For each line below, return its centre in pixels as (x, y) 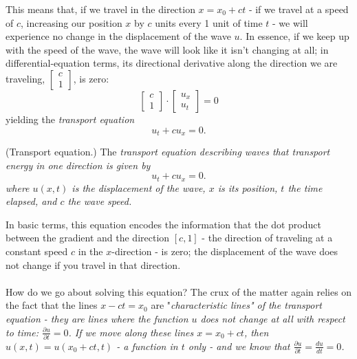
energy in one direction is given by (78, 165)
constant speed (37, 251)
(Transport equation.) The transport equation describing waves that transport (168, 152)
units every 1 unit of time (209, 22)
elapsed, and (31, 201)
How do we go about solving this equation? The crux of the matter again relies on (179, 291)
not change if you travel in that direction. (93, 264)
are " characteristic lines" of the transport (236, 305)
